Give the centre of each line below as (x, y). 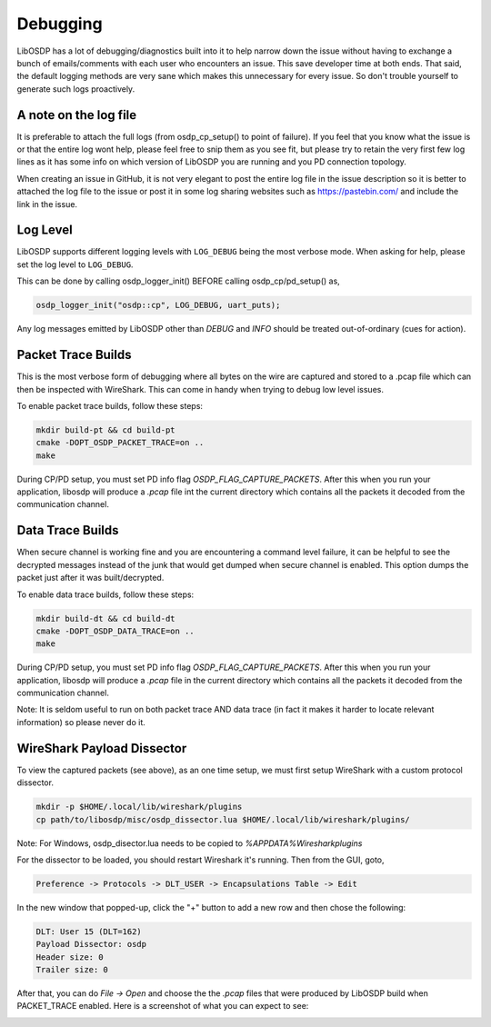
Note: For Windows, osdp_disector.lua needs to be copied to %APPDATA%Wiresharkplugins (190, 843)
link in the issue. (47, 204)
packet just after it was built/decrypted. (90, 578)
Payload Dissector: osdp (91, 944)
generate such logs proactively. (76, 89)
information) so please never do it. (81, 722)
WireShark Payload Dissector (102, 748)
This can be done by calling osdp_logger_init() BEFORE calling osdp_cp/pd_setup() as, (178, 281)
